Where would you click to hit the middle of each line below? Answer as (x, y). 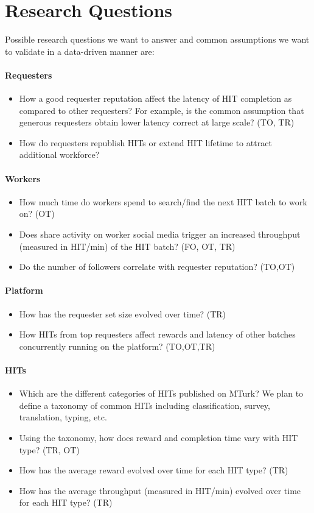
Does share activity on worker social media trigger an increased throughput (160, 234)
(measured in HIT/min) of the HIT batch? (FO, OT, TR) (127, 246)
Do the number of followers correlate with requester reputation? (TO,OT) (157, 267)
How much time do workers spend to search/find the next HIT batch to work (163, 201)
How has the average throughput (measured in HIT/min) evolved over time (160, 490)
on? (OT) (37, 214)
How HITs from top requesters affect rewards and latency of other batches (157, 334)
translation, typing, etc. (63, 417)
